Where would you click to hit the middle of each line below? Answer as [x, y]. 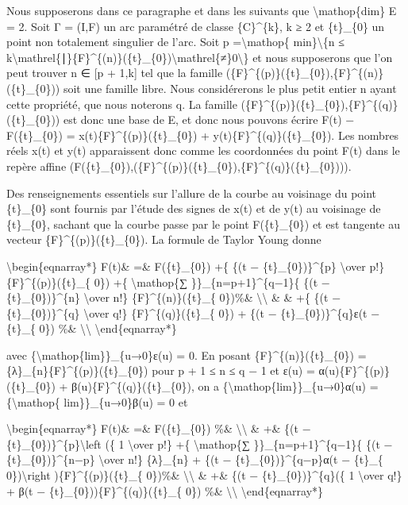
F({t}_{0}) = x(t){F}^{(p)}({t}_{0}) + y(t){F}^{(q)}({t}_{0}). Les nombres [203, 135]
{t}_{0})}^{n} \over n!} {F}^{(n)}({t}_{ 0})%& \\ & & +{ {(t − [174, 297]
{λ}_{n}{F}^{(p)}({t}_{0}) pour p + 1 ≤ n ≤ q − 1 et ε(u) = [161, 370]
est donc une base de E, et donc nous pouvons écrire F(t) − [209, 120]
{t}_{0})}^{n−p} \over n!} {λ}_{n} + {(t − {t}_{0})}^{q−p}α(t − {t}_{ [195, 459]
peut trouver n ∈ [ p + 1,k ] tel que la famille [115, 73]
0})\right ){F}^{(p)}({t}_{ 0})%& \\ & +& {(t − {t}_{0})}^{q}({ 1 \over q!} [204, 475]
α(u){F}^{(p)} [354, 370]
